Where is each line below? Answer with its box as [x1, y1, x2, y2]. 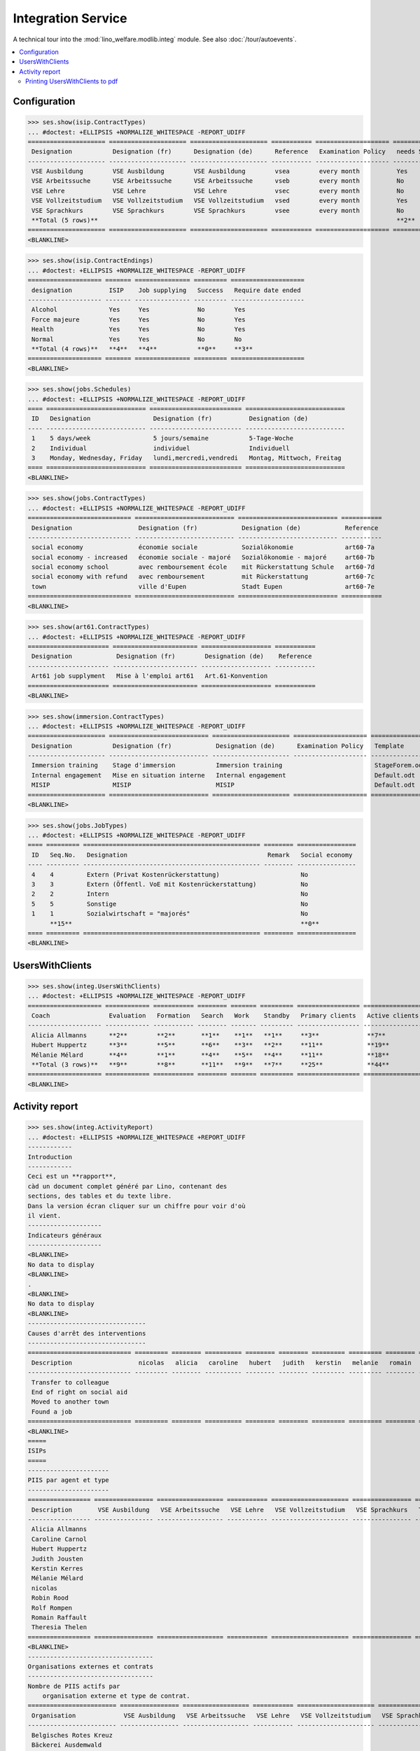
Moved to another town [31, 1398, 110, 1406]
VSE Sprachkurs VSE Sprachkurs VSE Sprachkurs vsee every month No [31, 207, 405, 214]
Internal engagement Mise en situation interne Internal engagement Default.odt [31, 771, 416, 779]
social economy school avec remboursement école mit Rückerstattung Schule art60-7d [31, 563, 374, 571]
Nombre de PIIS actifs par [27, 1682, 120, 1690]
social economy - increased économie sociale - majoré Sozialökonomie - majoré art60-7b [31, 553, 374, 561]
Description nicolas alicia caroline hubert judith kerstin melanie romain [31, 1359, 412, 1366]
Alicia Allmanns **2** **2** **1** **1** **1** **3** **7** [31, 1031, 386, 1039]
